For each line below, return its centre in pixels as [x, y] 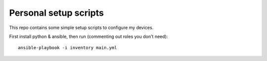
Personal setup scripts [56, 13]
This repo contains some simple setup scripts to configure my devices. [81, 28]
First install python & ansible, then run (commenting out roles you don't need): [89, 36]
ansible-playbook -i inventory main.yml [67, 48]
